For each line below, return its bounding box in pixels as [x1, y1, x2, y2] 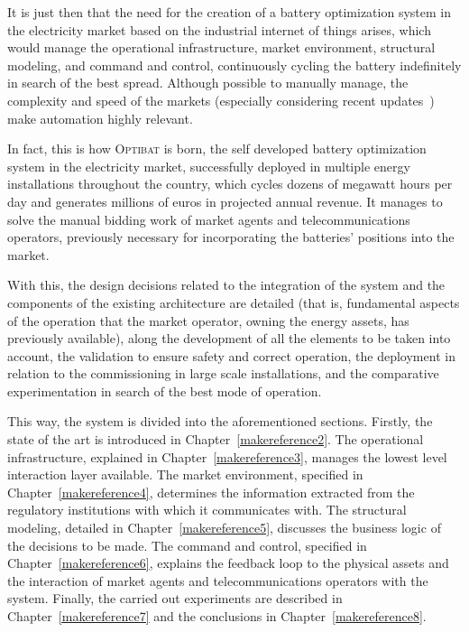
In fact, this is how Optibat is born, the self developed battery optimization [7, 139, 427, 158]
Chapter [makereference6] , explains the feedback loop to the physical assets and [7, 553, 449, 572]
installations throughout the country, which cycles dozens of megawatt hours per [7, 174, 453, 193]
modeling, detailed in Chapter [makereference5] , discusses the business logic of [7, 518, 441, 537]
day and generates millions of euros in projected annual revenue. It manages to [7, 191, 443, 210]
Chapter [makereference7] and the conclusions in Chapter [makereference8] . [7, 607, 427, 625]
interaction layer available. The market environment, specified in [7, 465, 363, 484]
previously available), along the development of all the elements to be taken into [7, 329, 451, 348]
